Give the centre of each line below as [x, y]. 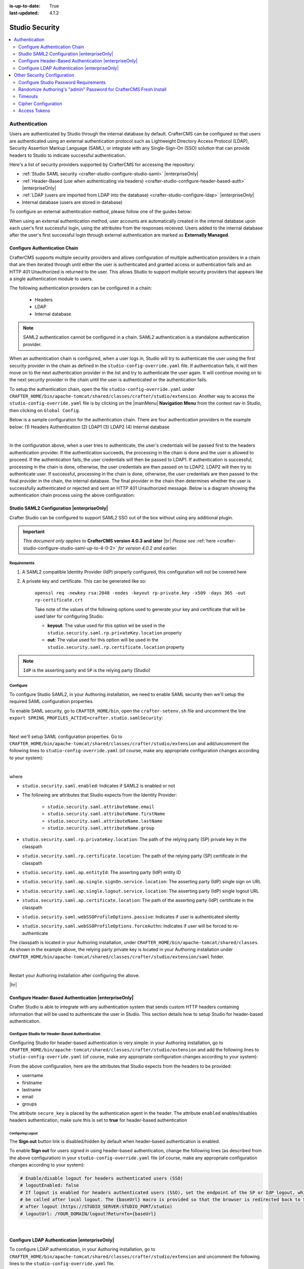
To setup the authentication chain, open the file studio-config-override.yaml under [102, 389]
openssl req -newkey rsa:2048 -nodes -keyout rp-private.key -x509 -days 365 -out [140, 593]
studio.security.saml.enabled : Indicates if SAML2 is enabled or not [99, 786]
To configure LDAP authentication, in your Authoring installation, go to [82, 1249]
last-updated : [24, 13]
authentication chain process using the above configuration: [72, 495]
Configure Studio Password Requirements [62, 82]
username [32, 1076]
